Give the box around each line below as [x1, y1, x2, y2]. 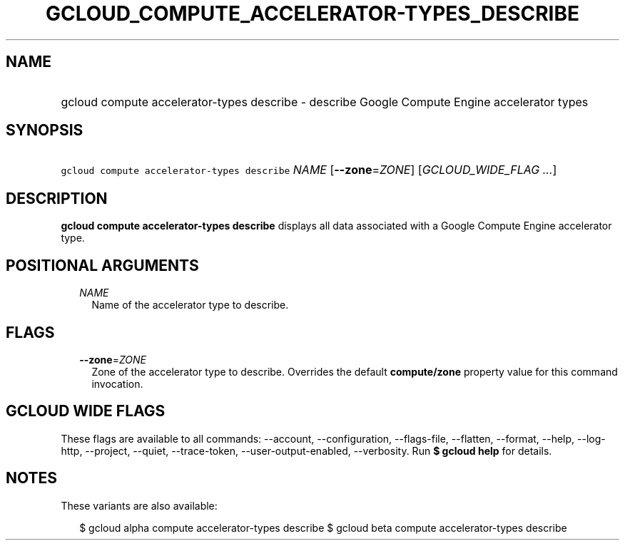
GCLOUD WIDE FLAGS [6, 402, 166, 421]
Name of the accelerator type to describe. [91, 299, 289, 311]
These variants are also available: [61, 499, 218, 512]
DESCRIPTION [6, 189, 108, 207]
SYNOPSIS [6, 121, 83, 140]
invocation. [91, 377, 143, 390]
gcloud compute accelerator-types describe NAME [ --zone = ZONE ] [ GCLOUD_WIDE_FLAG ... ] [61, 163, 557, 177]
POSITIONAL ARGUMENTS [6, 256, 199, 274]
